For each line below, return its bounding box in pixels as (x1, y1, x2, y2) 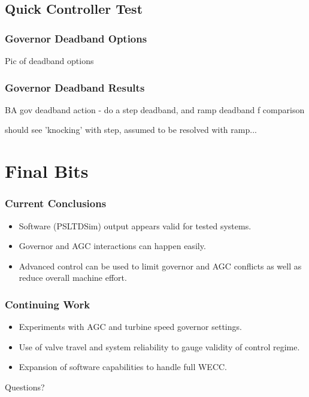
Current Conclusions (5, 196, 107, 211)
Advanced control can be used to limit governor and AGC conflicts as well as (19, 259, 302, 272)
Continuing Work (5, 296, 90, 311)
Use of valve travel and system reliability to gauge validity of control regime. (19, 340, 300, 353)
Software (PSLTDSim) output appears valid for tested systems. (19, 219, 252, 232)
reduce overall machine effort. (19, 271, 127, 284)
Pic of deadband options (5, 54, 94, 66)
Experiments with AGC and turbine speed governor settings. (19, 320, 242, 333)
